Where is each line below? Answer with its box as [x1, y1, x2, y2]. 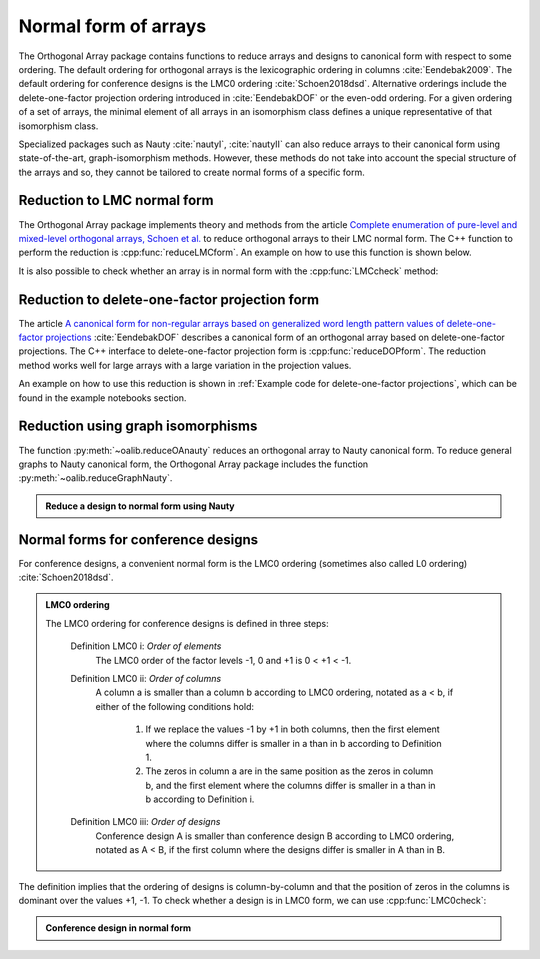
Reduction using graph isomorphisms [18, 418, 258, 435]
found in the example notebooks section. [18, 391, 187, 404]
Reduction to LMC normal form [18, 192, 214, 209]
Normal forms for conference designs [18, 531, 259, 548]
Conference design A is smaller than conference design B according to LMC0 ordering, [95, 830, 455, 842]
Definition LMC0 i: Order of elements [70, 640, 222, 652]
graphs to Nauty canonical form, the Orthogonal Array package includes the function [18, 458, 369, 470]
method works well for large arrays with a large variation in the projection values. [18, 359, 352, 371]
